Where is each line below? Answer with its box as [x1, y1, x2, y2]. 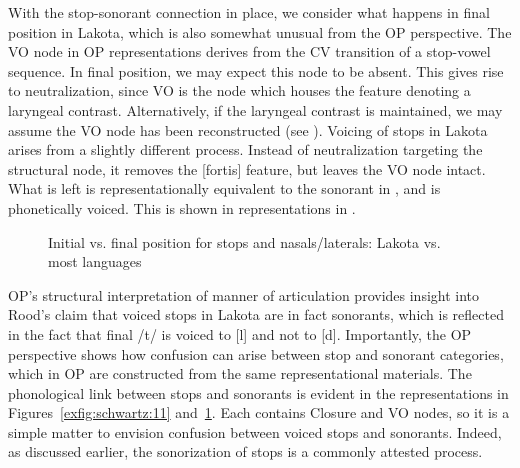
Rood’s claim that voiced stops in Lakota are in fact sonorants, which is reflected [8, 304, 504, 325]
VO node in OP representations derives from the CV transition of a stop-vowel [8, 41, 491, 62]
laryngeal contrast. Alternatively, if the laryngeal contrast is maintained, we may [8, 99, 503, 120]
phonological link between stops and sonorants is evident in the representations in [8, 382, 509, 403]
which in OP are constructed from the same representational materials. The [8, 363, 472, 384]
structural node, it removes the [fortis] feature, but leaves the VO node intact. [8, 158, 486, 179]
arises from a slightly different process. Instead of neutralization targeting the [8, 139, 483, 160]
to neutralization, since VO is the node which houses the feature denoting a [8, 80, 471, 101]
